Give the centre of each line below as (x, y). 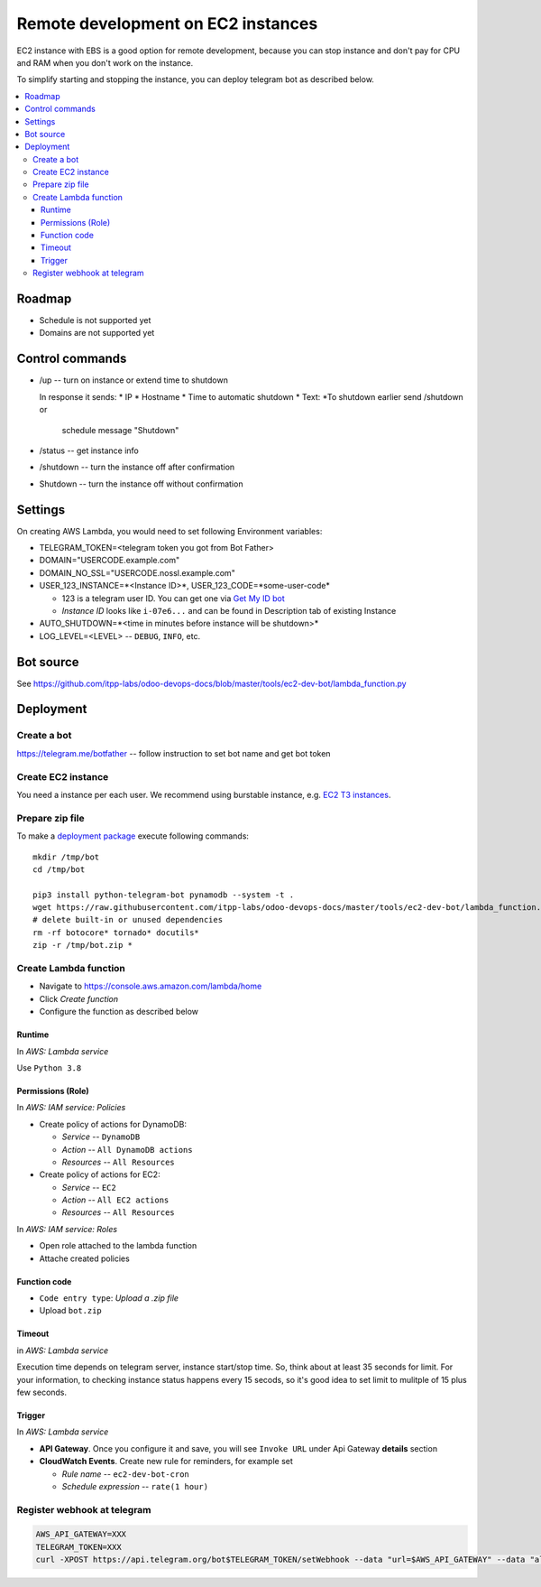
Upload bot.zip (71, 1311)
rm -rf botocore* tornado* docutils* (116, 933)
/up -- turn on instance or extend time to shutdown (134, 380)
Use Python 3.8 (49, 1067)
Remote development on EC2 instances (167, 23)
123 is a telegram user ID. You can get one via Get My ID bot (174, 598)
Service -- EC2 (89, 1187)
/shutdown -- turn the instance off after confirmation (137, 467)
